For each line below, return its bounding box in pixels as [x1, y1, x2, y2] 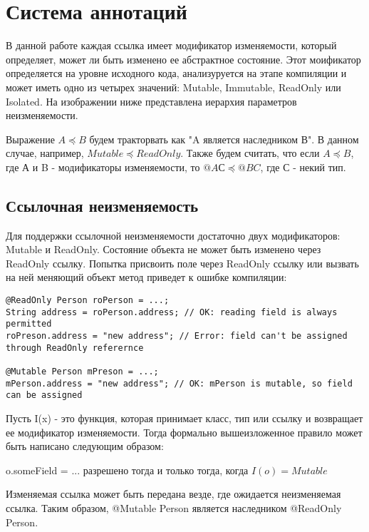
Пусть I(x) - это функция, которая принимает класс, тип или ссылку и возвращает [6, 410, 363, 425]
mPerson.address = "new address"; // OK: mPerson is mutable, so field [6, 378, 353, 389]
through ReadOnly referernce [6, 342, 144, 353]
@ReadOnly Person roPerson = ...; [6, 295, 170, 306]
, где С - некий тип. [260, 159, 346, 174]
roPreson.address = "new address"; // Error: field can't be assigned [6, 331, 348, 342]
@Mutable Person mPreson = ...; [6, 366, 159, 377]
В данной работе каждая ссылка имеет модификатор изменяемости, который [6, 38, 337, 53]
